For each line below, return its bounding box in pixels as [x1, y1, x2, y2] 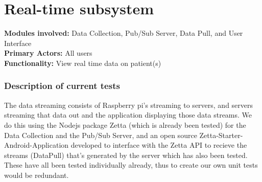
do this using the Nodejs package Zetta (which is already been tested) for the [4, 119, 246, 130]
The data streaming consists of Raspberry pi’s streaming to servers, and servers [4, 99, 253, 110]
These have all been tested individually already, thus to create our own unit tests [4, 160, 258, 170]
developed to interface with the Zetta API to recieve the [70, 140, 247, 150]
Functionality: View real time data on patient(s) [4, 57, 161, 68]
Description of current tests [4, 79, 120, 92]
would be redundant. [4, 169, 69, 180]
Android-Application [4, 140, 69, 150]
